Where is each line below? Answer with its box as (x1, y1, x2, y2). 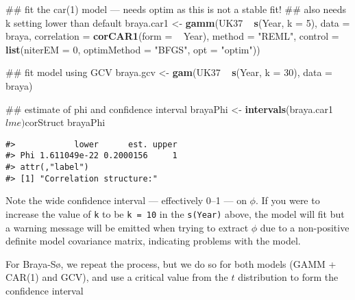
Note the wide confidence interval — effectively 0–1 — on (5, 193, 247, 208)
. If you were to (255, 193, 320, 208)
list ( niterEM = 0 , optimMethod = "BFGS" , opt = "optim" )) (5, 42, 260, 56)
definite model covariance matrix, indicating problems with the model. (5, 234, 301, 248)
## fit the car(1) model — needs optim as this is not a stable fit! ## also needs (5, 2, 347, 16)
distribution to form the (238, 270, 339, 284)
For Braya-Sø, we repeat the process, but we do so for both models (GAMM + (5, 256, 336, 271)
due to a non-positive (260, 220, 350, 234)
